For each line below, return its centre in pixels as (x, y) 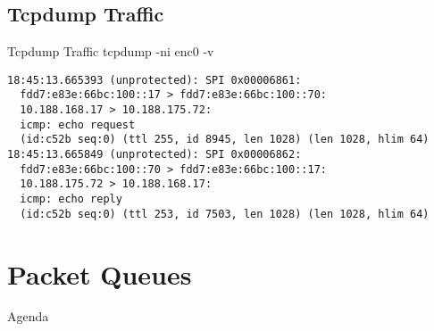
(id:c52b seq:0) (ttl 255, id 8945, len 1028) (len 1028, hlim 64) (225, 140)
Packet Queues (100, 273)
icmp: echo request (78, 124)
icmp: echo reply (71, 199)
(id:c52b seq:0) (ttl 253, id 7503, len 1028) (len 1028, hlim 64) (225, 214)
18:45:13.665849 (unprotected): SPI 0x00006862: (154, 155)
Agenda (28, 316)
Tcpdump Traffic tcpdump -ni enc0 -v (111, 51)
